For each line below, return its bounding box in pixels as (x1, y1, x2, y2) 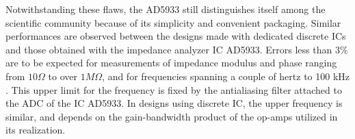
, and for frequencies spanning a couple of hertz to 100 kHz (102, 68, 350, 83)
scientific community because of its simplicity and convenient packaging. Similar (5, 15, 341, 29)
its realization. (5, 123, 66, 137)
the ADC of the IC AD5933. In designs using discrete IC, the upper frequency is (5, 96, 343, 110)
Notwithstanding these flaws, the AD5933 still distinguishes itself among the (5, 2, 326, 16)
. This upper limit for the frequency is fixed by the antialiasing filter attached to (5, 82, 342, 97)
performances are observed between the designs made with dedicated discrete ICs (5, 29, 346, 43)
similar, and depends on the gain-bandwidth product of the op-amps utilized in (5, 109, 338, 123)
